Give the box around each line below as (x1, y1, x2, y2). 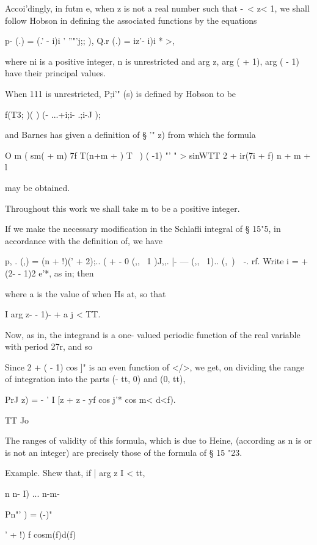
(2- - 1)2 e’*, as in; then (5, 266, 94, 279)
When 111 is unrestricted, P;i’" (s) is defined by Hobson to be (5, 87, 236, 99)
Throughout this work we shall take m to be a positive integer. (5, 201, 240, 214)
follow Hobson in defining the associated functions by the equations (5, 13, 257, 26)
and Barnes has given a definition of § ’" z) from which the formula (5, 128, 256, 141)
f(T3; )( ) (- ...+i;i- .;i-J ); (5, 107, 101, 120)
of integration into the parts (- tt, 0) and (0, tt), (5, 372, 186, 385)
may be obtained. (5, 181, 70, 193)
